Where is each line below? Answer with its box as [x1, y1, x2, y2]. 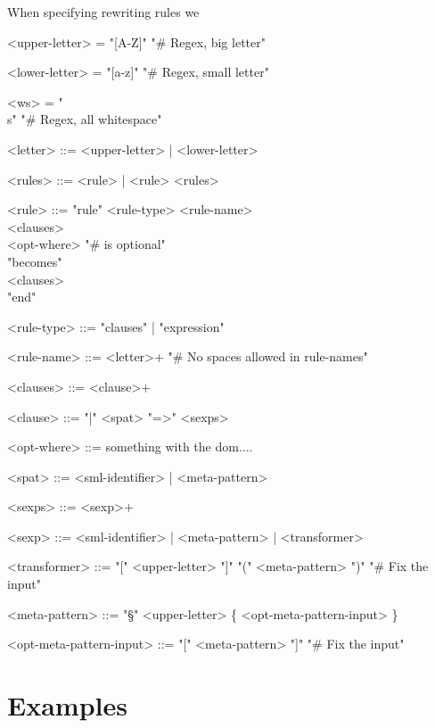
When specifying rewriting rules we [7, 3, 200, 21]
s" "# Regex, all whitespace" [7, 110, 162, 128]
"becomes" [7, 252, 62, 270]
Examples [7, 687, 127, 724]
